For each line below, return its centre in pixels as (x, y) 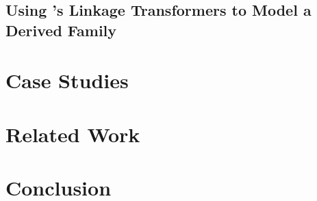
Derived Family (61, 30)
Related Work (73, 134)
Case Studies (67, 80)
